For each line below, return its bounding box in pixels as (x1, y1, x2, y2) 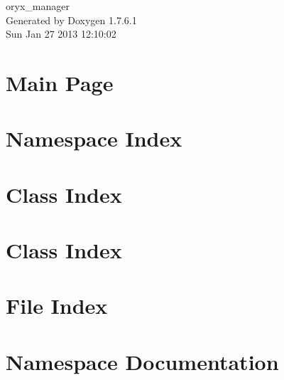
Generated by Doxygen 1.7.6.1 (6, 12, 137, 27)
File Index (6, 291, 108, 320)
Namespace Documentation (6, 347, 279, 376)
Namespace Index (6, 124, 182, 153)
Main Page (6, 68, 114, 97)
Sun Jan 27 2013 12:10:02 (6, 26, 116, 41)
